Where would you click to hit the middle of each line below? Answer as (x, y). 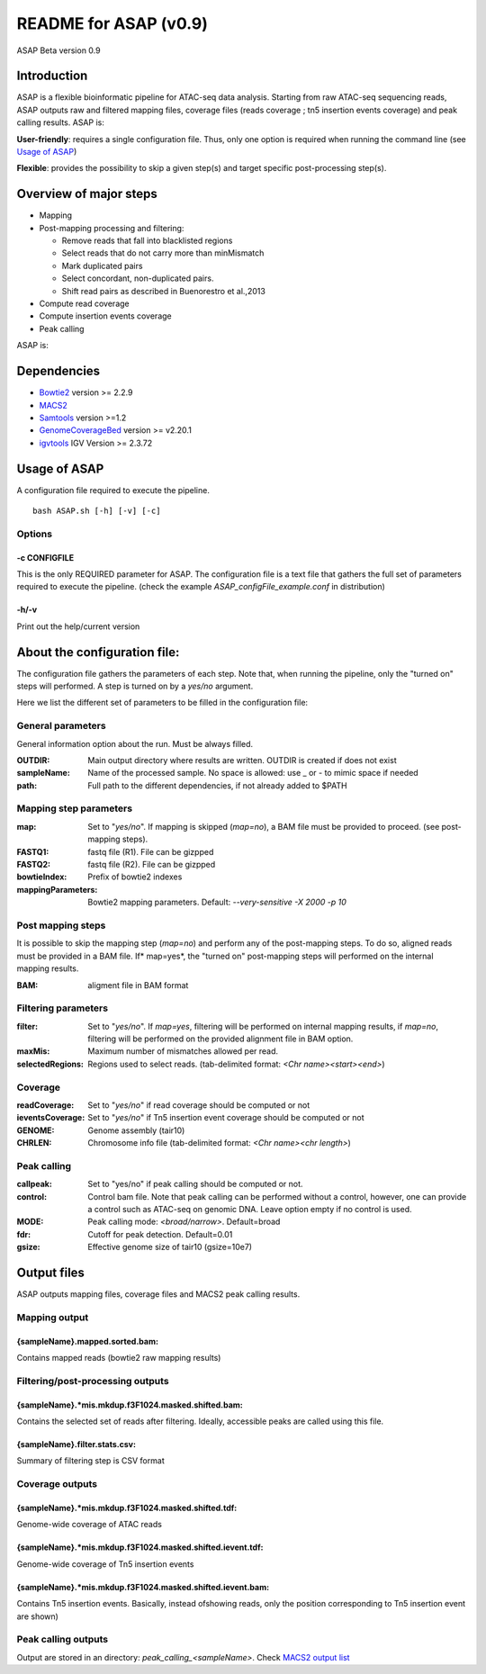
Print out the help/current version (78, 626)
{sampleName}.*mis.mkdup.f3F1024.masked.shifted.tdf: (127, 1508)
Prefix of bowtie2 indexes (135, 877)
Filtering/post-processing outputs (93, 1381)
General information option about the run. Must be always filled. (135, 743)
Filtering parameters (62, 1008)
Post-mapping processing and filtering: (112, 228)
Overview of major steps (87, 194)
